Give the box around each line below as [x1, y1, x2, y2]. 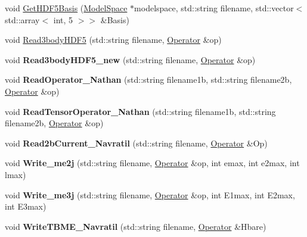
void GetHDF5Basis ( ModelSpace [5, 2, 128, 14]
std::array [5, 13, 40, 26]
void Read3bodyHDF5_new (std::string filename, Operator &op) [5, 53, 256, 66]
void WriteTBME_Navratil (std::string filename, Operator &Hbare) [5, 220, 266, 232]
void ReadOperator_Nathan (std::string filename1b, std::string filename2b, [5, 73, 292, 86]
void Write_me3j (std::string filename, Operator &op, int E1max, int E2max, [5, 188, 295, 201]
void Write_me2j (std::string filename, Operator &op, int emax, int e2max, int [5, 157, 300, 169]
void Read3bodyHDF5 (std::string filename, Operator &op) [5, 33, 222, 46]
